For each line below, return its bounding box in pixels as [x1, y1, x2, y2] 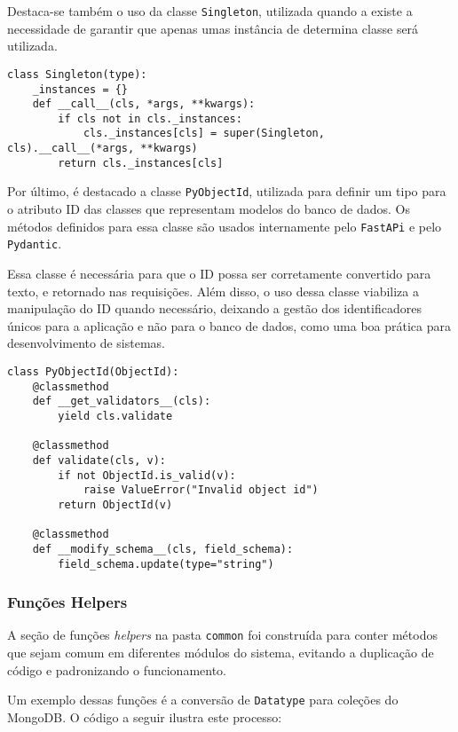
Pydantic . [7, 234, 62, 253]
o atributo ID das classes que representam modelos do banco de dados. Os [7, 200, 410, 218]
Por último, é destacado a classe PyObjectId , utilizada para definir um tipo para [7, 182, 446, 201]
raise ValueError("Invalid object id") [83, 484, 319, 497]
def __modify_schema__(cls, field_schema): [32, 542, 294, 555]
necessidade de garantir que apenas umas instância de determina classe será [7, 19, 419, 37]
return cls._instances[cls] [58, 156, 224, 169]
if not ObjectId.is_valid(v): [58, 468, 236, 482]
